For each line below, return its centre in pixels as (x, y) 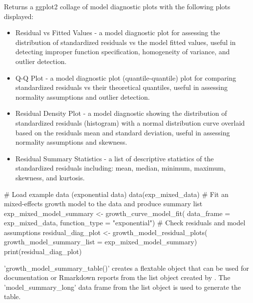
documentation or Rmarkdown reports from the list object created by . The (117, 277)
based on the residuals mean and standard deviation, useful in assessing (123, 132)
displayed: (19, 16)
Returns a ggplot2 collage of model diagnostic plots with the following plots (117, 6)
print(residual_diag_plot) (43, 251)
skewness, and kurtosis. (50, 177)
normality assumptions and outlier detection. (83, 97)
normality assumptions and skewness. (71, 142)
